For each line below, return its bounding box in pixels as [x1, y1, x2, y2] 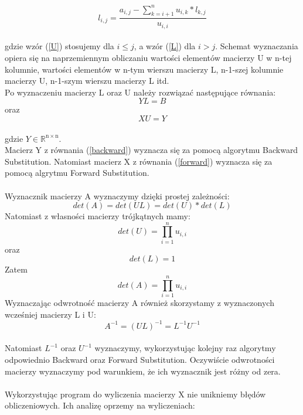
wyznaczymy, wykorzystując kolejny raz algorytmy [94, 342, 276, 354]
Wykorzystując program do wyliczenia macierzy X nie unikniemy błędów [5, 387, 266, 400]
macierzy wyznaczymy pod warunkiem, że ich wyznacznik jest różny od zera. [5, 365, 281, 377]
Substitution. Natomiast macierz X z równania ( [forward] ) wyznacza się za [5, 155, 273, 167]
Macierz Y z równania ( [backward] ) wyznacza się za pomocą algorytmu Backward [5, 144, 298, 156]
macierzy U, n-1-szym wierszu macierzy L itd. [5, 74, 169, 87]
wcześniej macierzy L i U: [5, 308, 96, 320]
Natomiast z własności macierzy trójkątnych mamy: [5, 210, 190, 222]
